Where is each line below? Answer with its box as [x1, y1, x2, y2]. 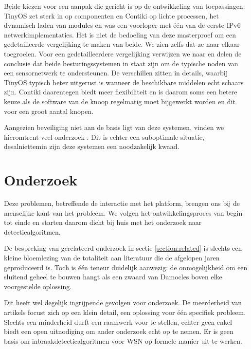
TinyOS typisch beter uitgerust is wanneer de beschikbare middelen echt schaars [4, 77, 244, 87]
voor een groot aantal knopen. [4, 106, 94, 116]
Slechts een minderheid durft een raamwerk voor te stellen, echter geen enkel [4, 316, 232, 327]
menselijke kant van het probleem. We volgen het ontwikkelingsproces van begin [4, 207, 243, 218]
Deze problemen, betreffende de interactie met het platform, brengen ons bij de [4, 198, 240, 208]
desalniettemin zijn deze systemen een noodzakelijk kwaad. [4, 141, 179, 151]
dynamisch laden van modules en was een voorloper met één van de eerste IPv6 [4, 20, 241, 30]
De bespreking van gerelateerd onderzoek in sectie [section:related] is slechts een [4, 243, 242, 253]
